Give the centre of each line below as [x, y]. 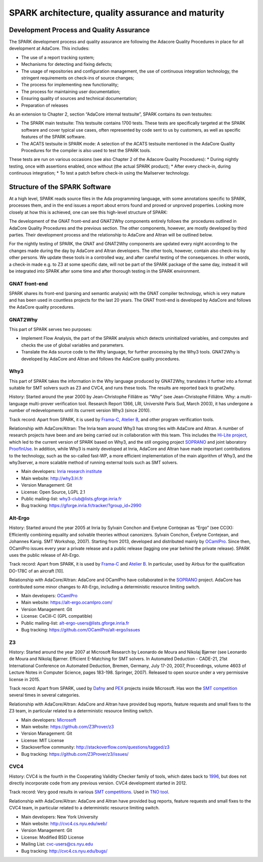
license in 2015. [25, 679]
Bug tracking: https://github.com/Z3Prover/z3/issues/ [75, 754]
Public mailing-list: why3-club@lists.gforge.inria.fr [71, 499]
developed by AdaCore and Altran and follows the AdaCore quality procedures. [101, 359]
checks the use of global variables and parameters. [73, 345]
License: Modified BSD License [52, 837]
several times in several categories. [45, 695]
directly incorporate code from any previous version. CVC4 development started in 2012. [98, 783]
